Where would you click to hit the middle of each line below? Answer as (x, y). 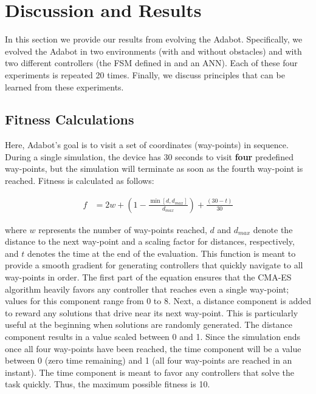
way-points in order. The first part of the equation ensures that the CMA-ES (148, 277)
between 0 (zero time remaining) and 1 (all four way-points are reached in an (149, 360)
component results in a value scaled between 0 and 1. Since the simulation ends (153, 337)
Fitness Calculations (70, 119)
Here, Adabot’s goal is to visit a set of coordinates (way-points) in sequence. (147, 145)
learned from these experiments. (64, 87)
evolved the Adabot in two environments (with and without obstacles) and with (153, 51)
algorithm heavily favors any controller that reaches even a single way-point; (147, 289)
